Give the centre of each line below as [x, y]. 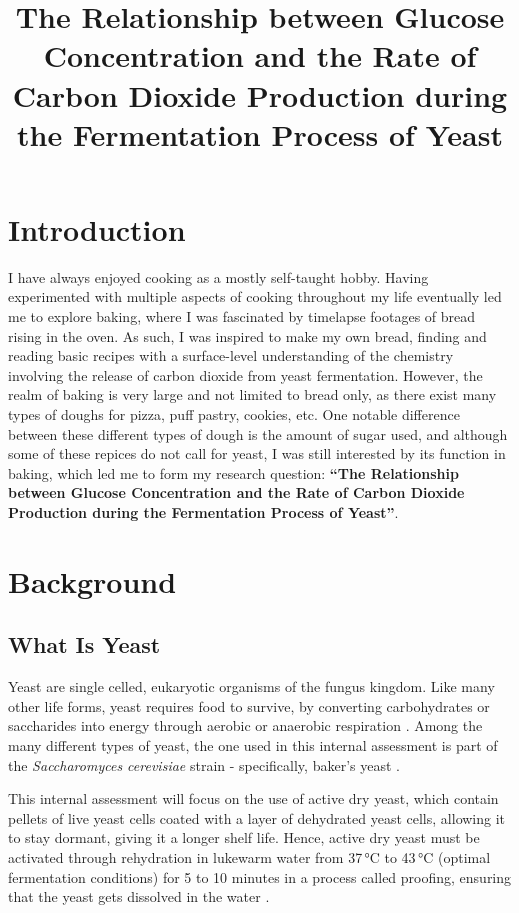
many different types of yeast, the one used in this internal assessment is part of [253, 744]
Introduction [97, 228]
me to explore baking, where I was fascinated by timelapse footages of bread [242, 316]
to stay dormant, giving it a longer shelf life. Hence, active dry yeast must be [244, 837]
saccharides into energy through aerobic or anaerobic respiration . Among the [245, 725]
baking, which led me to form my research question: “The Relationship [233, 472]
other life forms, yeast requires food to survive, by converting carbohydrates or [249, 705]
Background [92, 580]
